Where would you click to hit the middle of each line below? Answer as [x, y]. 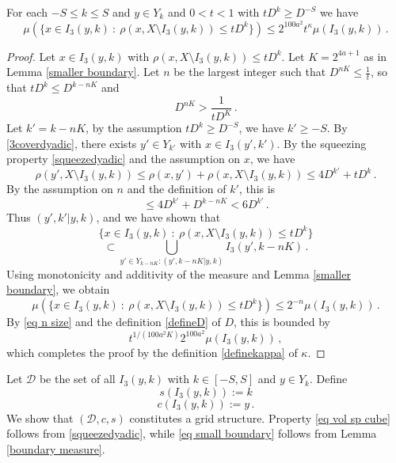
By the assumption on [60, 189]
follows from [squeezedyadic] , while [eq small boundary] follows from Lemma [192, 433]
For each [27, 12]
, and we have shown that [158, 217]
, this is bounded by [282, 322]
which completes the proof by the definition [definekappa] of [152, 352]
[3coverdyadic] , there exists [72, 143]
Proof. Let [31, 56]
